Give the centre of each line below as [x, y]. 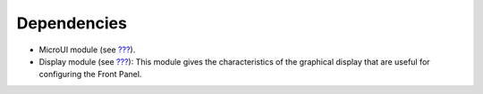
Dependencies [72, 23]
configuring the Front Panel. [90, 74]
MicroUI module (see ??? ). [87, 50]
